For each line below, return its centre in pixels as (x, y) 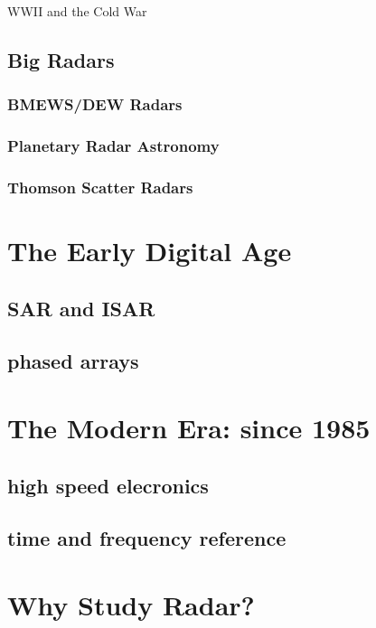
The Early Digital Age (150, 251)
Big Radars (61, 59)
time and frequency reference (147, 538)
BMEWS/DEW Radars (95, 104)
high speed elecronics (108, 485)
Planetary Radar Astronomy (113, 146)
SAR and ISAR (81, 308)
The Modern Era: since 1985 (189, 428)
